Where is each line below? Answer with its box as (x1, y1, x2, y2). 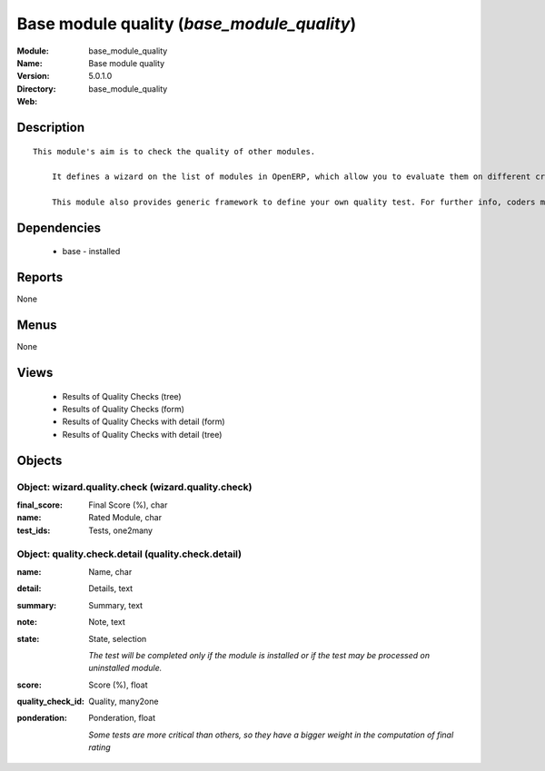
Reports (16, 270, 64, 285)
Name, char (88, 566, 133, 577)
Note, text (88, 617, 126, 628)
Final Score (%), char (88, 499, 168, 510)
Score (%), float (88, 679, 148, 690)
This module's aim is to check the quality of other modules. (33, 146, 316, 156)
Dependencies (16, 220, 102, 235)
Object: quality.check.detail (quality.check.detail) (16, 548, 243, 560)
